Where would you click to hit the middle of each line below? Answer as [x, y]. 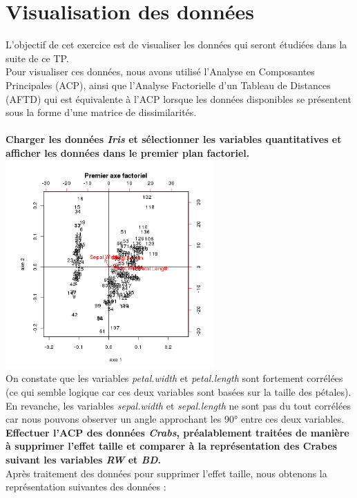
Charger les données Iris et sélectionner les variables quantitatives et [174, 139]
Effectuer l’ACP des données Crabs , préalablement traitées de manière [177, 432]
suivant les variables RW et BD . [83, 459]
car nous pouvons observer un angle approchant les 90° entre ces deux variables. [175, 419]
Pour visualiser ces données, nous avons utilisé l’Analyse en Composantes [160, 71]
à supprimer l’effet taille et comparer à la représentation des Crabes [172, 446]
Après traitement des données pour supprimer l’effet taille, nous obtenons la [166, 473]
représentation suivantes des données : [86, 487]
